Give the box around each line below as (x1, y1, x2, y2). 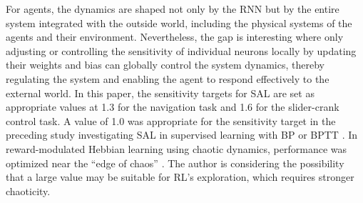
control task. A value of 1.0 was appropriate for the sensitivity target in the (6, 113, 336, 128)
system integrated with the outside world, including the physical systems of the (6, 15, 352, 30)
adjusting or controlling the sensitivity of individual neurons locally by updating (6, 43, 357, 58)
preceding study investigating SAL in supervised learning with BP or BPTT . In (6, 127, 358, 142)
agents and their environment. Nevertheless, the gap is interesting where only (6, 29, 344, 44)
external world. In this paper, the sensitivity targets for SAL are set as (6, 85, 315, 100)
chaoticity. (6, 183, 51, 198)
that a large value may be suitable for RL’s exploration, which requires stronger (6, 169, 354, 184)
